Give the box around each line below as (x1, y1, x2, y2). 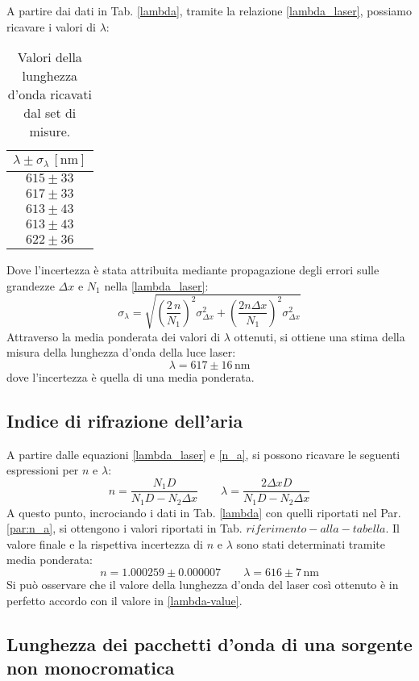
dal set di (23, 103, 77, 123)
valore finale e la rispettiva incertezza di (6, 535, 204, 552)
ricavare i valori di (6, 18, 96, 35)
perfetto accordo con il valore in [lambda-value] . (6, 591, 243, 608)
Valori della (17, 48, 82, 67)
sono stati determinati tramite (236, 535, 386, 552)
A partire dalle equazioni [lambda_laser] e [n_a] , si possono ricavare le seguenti (6, 445, 400, 462)
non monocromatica (6, 654, 175, 679)
